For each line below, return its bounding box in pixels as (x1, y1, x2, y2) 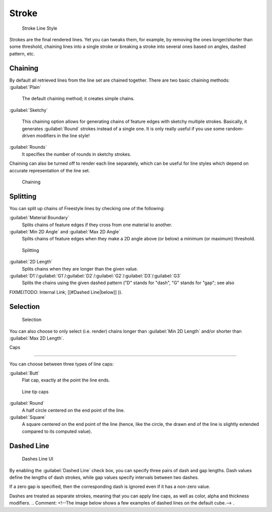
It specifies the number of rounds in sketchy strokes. (22, 151, 131, 157)
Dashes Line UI (22, 456, 53, 462)
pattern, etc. (9, 50, 35, 56)
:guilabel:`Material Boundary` (9, 215, 70, 221)
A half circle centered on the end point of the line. (22, 407, 125, 413)
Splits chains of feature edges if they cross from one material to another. (22, 222, 172, 228)
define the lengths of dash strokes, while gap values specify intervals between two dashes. (9, 474, 199, 481)
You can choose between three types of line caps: (9, 361, 114, 367)
